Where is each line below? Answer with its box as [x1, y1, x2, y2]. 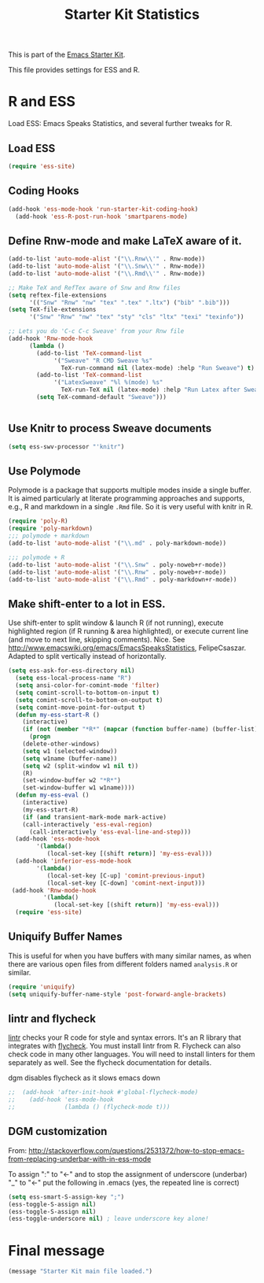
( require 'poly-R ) [8, 517, 68, 525]
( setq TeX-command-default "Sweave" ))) [36, 394, 167, 401]
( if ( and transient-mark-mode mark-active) [22, 813, 167, 821]
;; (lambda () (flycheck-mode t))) [8, 1104, 170, 1111]
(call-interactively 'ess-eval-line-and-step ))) [28, 828, 192, 836]
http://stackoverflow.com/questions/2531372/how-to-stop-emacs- [28, 1145, 245, 1155]
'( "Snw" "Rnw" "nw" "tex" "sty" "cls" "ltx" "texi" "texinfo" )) [28, 313, 244, 321]
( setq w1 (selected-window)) [22, 747, 118, 755]
